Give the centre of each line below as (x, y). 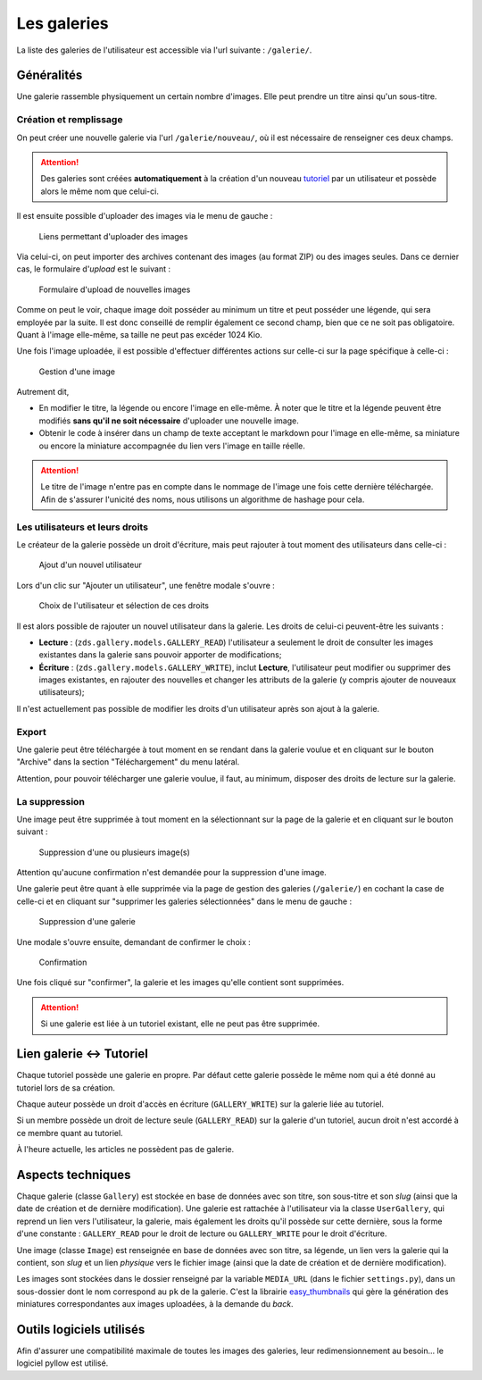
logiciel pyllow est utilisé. (62, 1363)
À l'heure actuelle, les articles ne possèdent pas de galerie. (125, 1150)
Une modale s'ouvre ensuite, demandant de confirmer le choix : (134, 941)
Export (31, 732)
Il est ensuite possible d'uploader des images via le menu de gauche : (145, 216)
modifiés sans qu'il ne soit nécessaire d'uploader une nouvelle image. (169, 421)
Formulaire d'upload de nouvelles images (115, 289)
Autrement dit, (43, 392)
